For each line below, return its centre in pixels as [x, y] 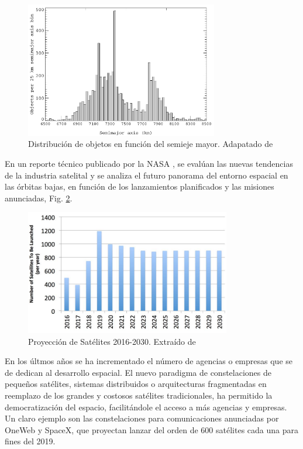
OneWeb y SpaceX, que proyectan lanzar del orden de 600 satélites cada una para [151, 429]
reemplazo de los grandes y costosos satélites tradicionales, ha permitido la [139, 395]
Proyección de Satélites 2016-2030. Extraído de [112, 341]
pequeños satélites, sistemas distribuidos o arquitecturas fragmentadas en [136, 384]
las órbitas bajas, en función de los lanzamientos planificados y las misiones [140, 186]
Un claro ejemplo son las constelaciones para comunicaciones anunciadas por [142, 418]
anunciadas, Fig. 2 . [39, 198]
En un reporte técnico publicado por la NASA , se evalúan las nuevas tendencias [149, 163]
